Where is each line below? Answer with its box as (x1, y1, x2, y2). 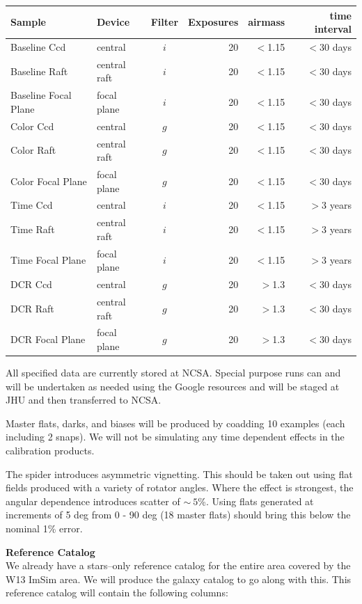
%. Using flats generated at (198, 493, 314, 508)
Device (96, 15, 130, 29)
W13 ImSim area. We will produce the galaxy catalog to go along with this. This (6, 571, 352, 586)
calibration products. (6, 443, 95, 458)
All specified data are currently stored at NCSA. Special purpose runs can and (6, 365, 341, 380)
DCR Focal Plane (10, 332, 86, 347)
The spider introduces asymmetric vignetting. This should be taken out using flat (6, 466, 353, 481)
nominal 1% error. (6, 521, 83, 535)
